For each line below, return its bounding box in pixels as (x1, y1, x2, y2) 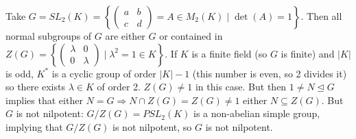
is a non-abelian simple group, (193, 106, 320, 121)
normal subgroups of (5, 29, 92, 42)
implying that (5, 119, 63, 134)
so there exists (5, 79, 65, 94)
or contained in (159, 29, 223, 42)
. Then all (300, 9, 342, 23)
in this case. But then (195, 79, 287, 94)
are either (105, 29, 145, 42)
